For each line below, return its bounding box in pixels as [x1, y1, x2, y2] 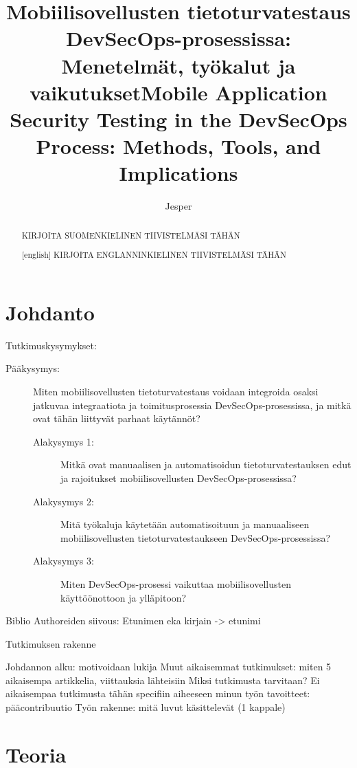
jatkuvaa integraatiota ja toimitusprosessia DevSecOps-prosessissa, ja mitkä [33, 397, 352, 412]
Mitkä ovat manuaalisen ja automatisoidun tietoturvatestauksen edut [60, 457, 352, 472]
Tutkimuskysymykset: [5, 338, 97, 352]
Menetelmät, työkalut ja [61, 51, 296, 79]
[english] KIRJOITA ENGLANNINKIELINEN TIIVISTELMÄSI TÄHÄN [21, 249, 286, 261]
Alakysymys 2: [33, 494, 94, 508]
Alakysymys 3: [33, 553, 94, 568]
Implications [119, 159, 238, 187]
